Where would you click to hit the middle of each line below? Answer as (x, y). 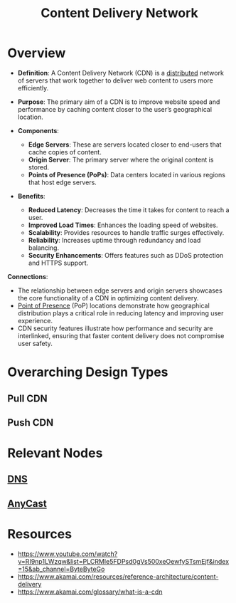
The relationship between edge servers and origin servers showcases (120, 290)
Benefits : (31, 196)
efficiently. (33, 88)
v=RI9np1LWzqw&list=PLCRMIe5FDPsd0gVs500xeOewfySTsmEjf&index (123, 561)
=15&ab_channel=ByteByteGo (61, 569)
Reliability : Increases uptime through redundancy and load (114, 240)
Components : (38, 130)
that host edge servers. (63, 182)
